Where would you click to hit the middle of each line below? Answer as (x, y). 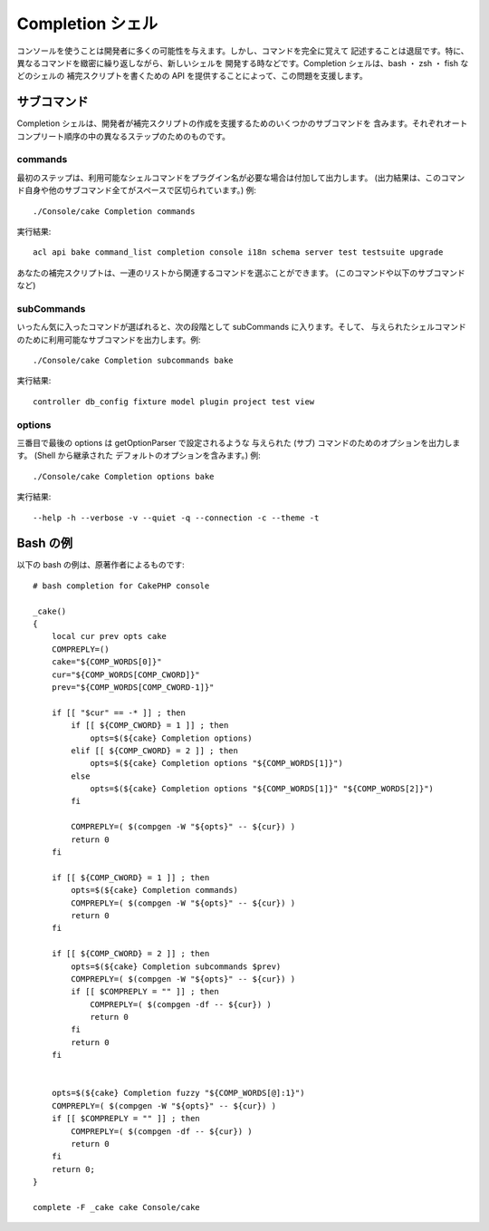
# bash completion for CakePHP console (121, 586)
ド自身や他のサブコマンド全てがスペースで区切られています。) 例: (137, 190)
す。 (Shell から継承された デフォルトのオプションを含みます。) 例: (139, 456)
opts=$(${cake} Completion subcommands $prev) (176, 966)
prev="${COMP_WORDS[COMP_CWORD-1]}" (133, 687)
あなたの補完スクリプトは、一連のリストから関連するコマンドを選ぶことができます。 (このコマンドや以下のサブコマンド (241, 273)
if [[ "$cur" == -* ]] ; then (118, 712)
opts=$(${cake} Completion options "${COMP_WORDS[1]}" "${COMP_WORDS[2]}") (262, 789)
